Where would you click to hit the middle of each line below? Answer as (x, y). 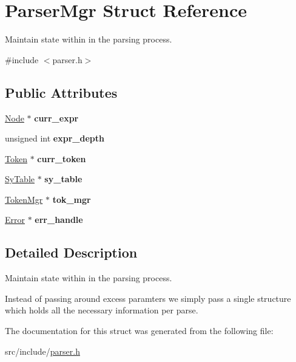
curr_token (62, 158)
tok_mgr (72, 199)
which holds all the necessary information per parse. (102, 310)
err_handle (59, 220)
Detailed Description (71, 252)
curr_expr (56, 118)
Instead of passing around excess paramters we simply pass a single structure (148, 298)
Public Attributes (61, 92)
